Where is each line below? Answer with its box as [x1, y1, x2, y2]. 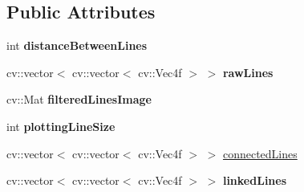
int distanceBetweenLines [6, 37, 148, 54]
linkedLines [222, 172, 287, 189]
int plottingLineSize [6, 117, 116, 134]
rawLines [222, 63, 274, 80]
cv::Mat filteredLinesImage [6, 91, 152, 108]
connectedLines [222, 145, 298, 161]
